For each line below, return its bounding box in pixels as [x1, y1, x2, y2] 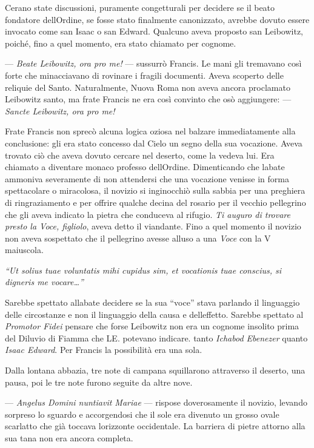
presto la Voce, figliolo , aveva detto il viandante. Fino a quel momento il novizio [5, 220, 301, 232]
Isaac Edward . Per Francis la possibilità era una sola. [5, 343, 202, 356]
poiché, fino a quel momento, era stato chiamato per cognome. [5, 36, 236, 49]
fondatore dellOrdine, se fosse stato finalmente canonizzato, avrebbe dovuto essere [5, 13, 310, 25]
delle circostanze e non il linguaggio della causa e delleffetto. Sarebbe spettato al [5, 308, 304, 320]
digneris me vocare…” [5, 275, 84, 288]
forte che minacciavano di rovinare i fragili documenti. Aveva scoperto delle [5, 68, 284, 81]
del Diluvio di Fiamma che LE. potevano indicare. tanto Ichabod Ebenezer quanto [5, 331, 308, 344]
